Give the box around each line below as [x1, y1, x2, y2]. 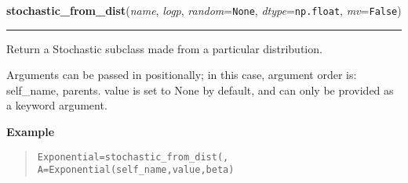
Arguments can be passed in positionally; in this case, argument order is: [6, 66, 357, 83]
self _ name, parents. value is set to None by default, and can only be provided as [6, 81, 394, 98]
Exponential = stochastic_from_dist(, [37, 151, 229, 163]
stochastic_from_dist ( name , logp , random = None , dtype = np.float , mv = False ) [6, 2, 402, 18]
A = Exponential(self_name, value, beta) [37, 164, 235, 176]
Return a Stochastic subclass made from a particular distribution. [6, 40, 322, 56]
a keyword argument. [6, 97, 107, 113]
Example [6, 124, 55, 140]
